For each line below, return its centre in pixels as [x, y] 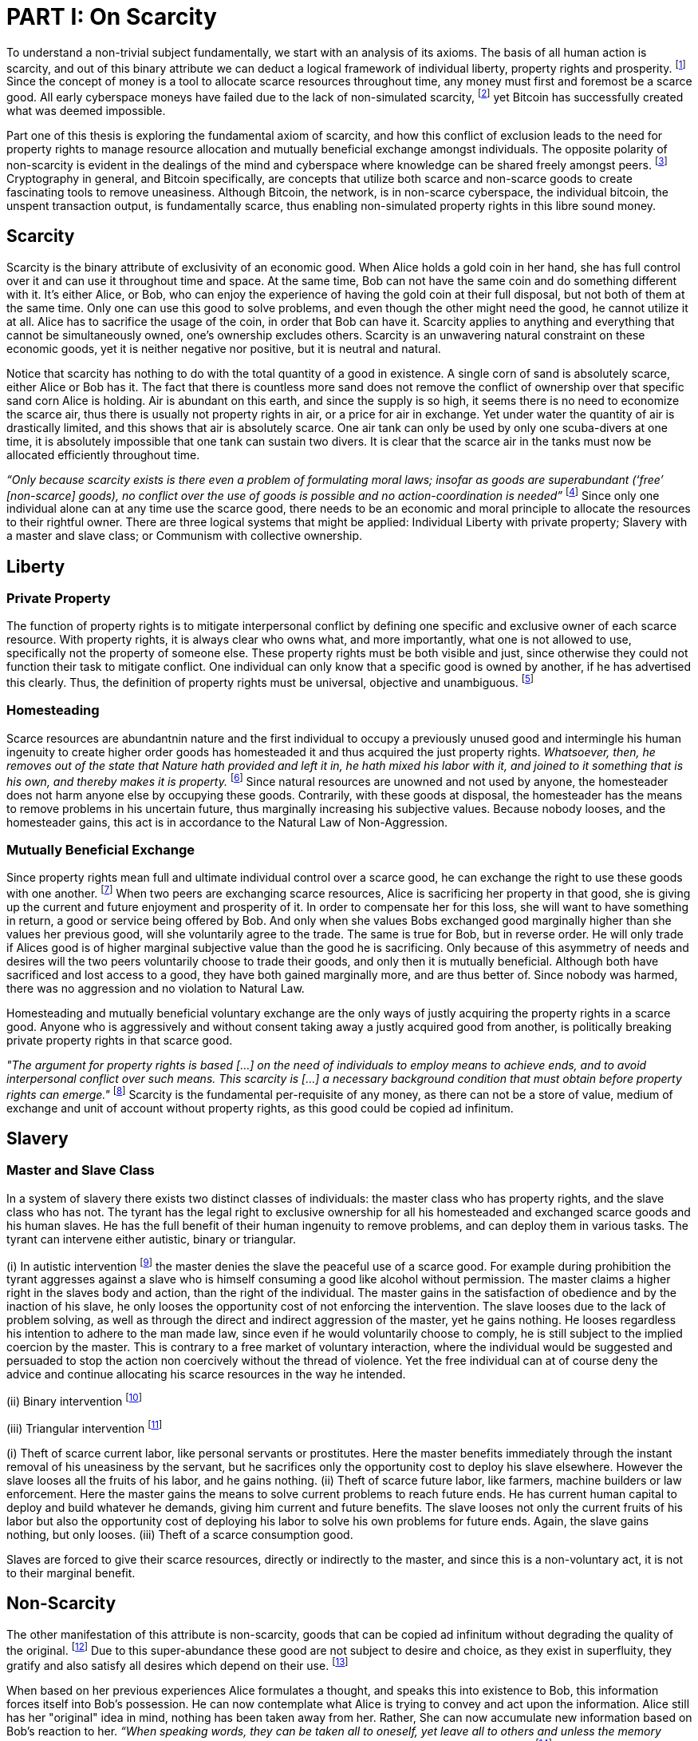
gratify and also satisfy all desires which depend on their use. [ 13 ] [177, 1664]
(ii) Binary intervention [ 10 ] [74, 1400]
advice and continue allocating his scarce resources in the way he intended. [206, 1374]
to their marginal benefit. [71, 1572]
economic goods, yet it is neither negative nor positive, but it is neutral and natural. [224, 348]
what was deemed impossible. [86, 111]
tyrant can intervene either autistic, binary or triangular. [152, 1239]
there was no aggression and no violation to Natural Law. [156, 988]
